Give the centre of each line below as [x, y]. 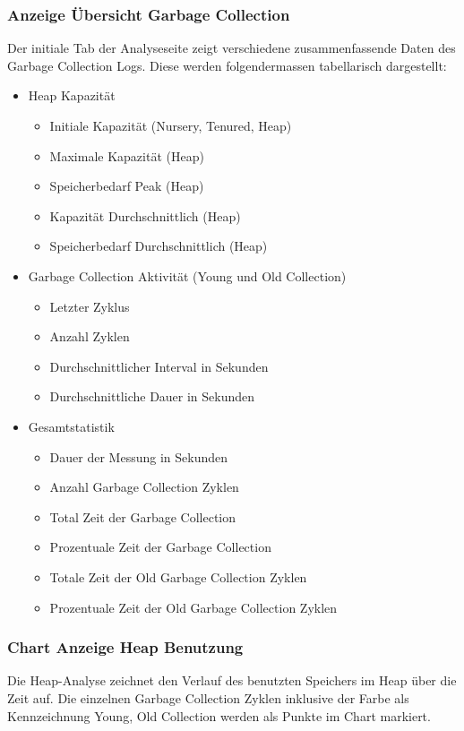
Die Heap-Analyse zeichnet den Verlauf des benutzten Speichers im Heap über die [232, 680]
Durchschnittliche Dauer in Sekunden [152, 396]
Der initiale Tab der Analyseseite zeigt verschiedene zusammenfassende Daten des [232, 48]
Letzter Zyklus [90, 306]
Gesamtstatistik [71, 426]
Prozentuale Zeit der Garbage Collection [160, 547]
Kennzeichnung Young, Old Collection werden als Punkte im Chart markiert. [219, 715]
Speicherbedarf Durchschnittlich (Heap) [159, 246]
